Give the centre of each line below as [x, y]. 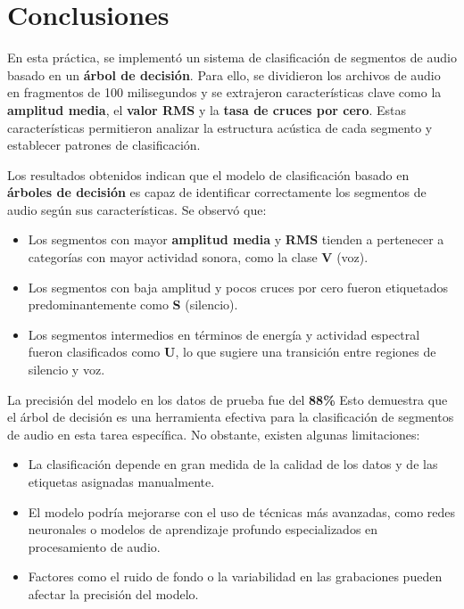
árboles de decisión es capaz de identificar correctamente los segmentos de [217, 192]
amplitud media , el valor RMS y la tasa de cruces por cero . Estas [207, 109]
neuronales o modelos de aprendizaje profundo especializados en [203, 529]
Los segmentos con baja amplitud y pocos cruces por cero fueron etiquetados [238, 287]
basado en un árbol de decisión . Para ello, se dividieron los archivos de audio [224, 74]
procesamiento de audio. [94, 546]
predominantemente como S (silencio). [133, 304]
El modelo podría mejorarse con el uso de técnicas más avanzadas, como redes [242, 511]
